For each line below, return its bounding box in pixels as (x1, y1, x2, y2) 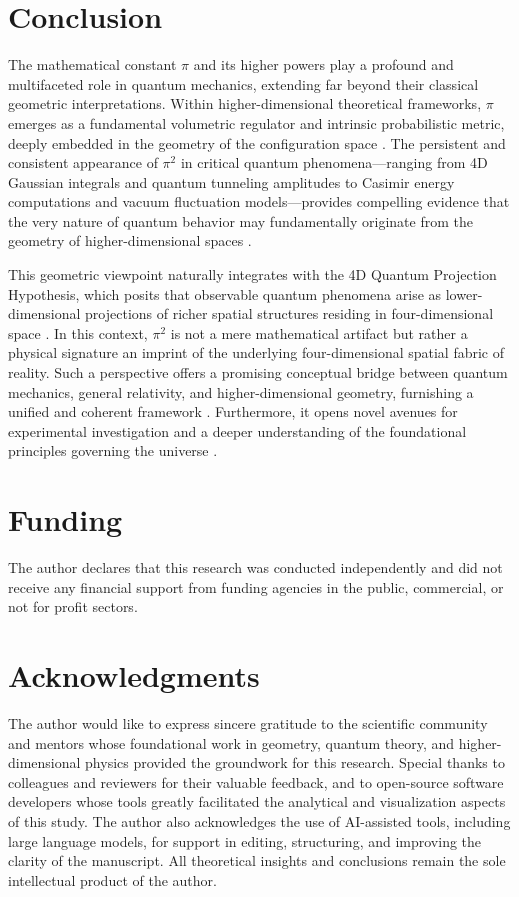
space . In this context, (8, 322, 148, 343)
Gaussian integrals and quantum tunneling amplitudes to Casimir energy (8, 171, 455, 192)
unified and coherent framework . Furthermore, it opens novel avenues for (8, 401, 458, 422)
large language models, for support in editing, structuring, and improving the (8, 830, 482, 851)
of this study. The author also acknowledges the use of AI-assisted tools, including (8, 811, 511, 831)
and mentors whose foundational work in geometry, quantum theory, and (8, 732, 455, 753)
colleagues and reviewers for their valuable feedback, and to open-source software (8, 771, 504, 792)
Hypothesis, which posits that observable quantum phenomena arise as (8, 283, 442, 304)
